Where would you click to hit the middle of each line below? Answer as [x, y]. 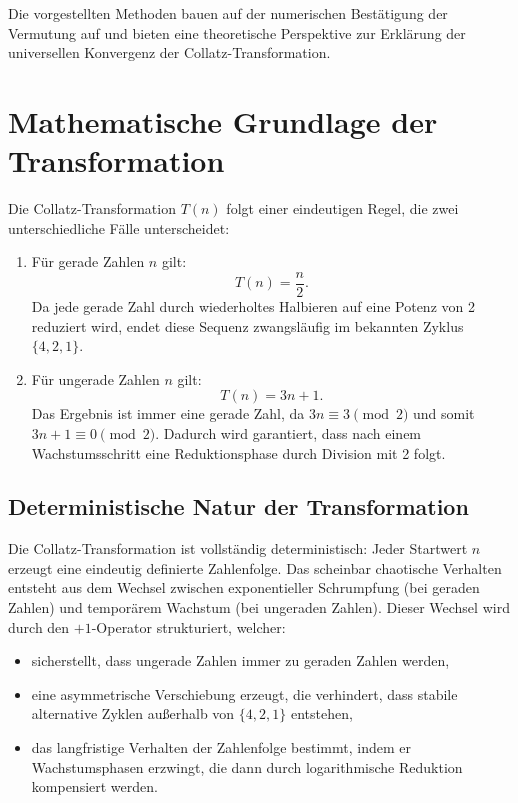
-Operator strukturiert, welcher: [188, 626]
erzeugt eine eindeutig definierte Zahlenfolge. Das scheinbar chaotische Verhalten [255, 567]
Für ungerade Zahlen [95, 378]
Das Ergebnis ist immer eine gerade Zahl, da [168, 413]
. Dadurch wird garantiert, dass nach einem [288, 432]
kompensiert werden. [94, 786]
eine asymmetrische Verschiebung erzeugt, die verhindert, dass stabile [244, 693]
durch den [39, 626]
